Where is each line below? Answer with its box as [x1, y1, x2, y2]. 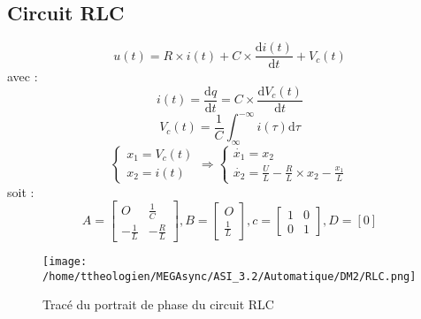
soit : [7, 182, 34, 201]
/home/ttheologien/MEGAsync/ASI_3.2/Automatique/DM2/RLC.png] [42, 270, 417, 283]
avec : [7, 67, 38, 86]
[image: [42, 255, 88, 269]
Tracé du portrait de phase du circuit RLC [42, 295, 274, 314]
